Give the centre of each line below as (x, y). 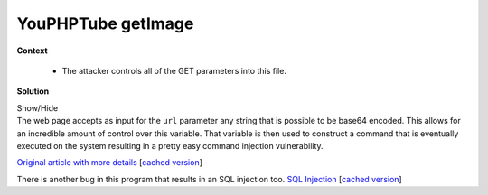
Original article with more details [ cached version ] (110, 162)
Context (33, 51)
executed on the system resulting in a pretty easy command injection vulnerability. (170, 145)
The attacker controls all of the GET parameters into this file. (174, 70)
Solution (33, 91)
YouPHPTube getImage (105, 23)
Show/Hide (38, 107)
